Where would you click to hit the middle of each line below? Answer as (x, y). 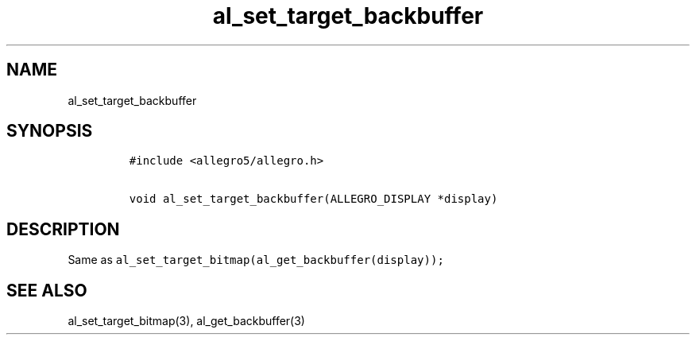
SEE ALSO (47, 290)
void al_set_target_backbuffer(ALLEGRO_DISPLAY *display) (313, 199)
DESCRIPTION (63, 229)
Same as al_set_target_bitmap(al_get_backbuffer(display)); (256, 260)
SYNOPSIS (50, 131)
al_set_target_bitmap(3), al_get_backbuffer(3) (186, 321)
